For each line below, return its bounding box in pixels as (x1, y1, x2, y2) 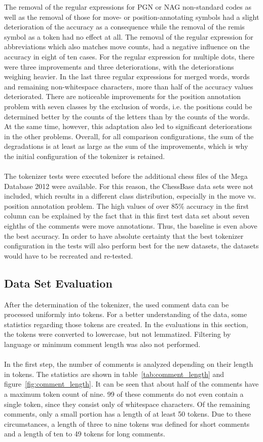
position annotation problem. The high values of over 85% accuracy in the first (4, 200, 249, 211)
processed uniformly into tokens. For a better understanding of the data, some (4, 309, 247, 320)
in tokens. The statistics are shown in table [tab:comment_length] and (4, 368, 224, 379)
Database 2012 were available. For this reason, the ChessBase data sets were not (4, 180, 254, 191)
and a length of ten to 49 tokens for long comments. (4, 428, 165, 439)
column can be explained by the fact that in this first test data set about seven (4, 210, 250, 221)
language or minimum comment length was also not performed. (4, 339, 201, 350)
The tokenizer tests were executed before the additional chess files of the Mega (4, 171, 248, 181)
